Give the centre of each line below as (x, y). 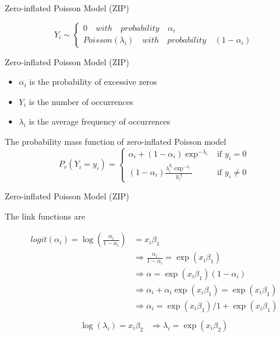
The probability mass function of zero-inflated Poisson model (116, 141)
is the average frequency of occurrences (100, 121)
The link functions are (45, 216)
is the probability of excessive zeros (93, 82)
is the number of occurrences (81, 101)
